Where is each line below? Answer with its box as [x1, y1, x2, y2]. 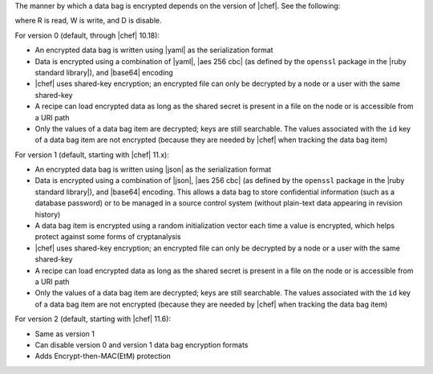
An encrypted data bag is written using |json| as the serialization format [34, 165, 272, 174]
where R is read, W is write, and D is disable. [14, 16, 162, 26]
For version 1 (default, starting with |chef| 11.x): [14, 149, 170, 160]
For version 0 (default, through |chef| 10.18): [14, 30, 160, 40]
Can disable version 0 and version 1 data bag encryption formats [34, 339, 249, 349]
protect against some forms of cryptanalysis [34, 232, 181, 242]
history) [34, 209, 61, 219]
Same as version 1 [34, 329, 95, 339]
